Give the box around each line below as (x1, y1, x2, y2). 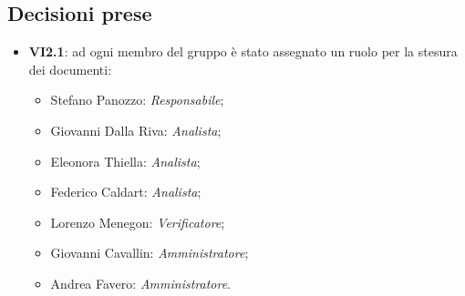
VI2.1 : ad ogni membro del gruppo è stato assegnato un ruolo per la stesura (28, 42, 458, 61)
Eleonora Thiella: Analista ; (50, 151, 201, 170)
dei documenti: (28, 59, 112, 78)
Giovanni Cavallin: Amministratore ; (50, 243, 249, 262)
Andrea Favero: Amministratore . (50, 273, 231, 292)
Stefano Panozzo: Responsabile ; (50, 90, 224, 109)
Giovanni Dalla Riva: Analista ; (50, 120, 222, 139)
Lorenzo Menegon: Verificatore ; (50, 212, 225, 231)
